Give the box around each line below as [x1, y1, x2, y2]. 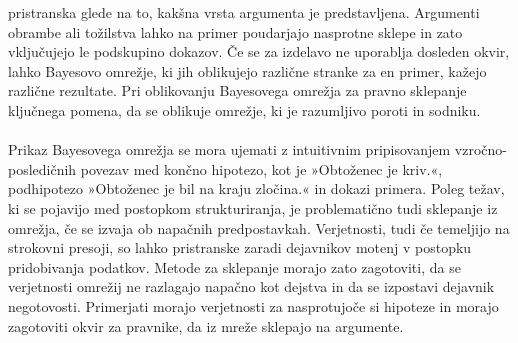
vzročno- [454, 139, 507, 160]
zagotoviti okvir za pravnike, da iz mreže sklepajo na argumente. [8, 315, 404, 336]
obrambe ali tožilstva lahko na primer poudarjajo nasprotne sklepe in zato [8, 21, 463, 42]
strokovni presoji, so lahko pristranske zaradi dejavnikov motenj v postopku [8, 237, 472, 258]
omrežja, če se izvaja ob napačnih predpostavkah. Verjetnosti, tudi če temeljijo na [8, 217, 510, 238]
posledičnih [8, 158, 77, 179]
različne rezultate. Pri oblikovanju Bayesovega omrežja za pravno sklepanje [8, 80, 467, 101]
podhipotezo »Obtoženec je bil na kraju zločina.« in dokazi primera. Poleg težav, [8, 178, 505, 199]
